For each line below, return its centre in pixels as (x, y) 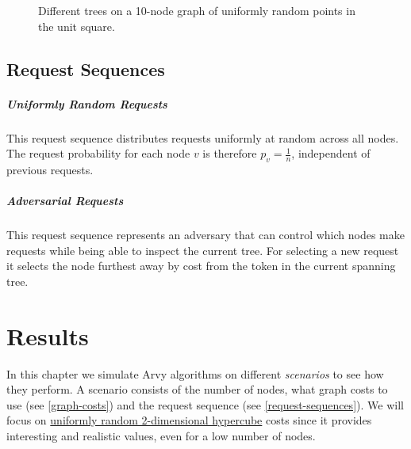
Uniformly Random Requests (87, 103)
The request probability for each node (98, 153)
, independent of (331, 153)
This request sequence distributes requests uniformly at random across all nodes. (203, 137)
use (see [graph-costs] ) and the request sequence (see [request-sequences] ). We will (205, 404)
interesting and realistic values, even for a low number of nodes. (161, 435)
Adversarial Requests (65, 201)
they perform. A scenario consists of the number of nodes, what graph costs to (197, 389)
